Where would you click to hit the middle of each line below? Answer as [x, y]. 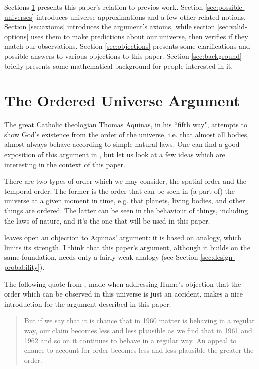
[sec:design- [218, 257]
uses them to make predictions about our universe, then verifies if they [139, 36]
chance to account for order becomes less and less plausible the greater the [139, 350]
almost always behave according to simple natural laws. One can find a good [122, 144]
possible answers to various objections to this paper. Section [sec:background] [123, 56]
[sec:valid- [232, 26]
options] [16, 36]
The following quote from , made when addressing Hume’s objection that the [123, 284]
